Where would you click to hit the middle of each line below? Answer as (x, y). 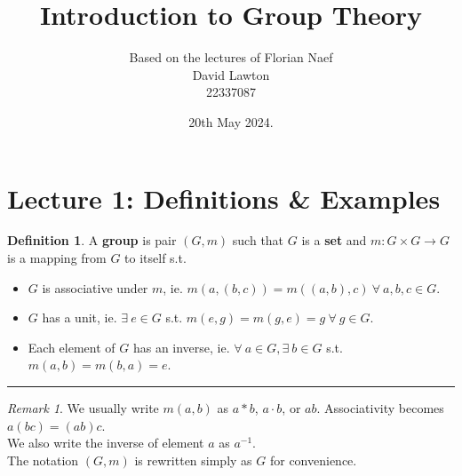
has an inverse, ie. (181, 347)
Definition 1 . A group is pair (92, 240)
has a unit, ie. (80, 317)
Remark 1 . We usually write (83, 408)
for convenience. (313, 460)
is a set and (334, 240)
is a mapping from (57, 258)
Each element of (72, 347)
